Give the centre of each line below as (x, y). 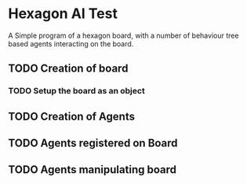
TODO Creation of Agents (72, 116)
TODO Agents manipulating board (92, 170)
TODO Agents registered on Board (93, 144)
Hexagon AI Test (63, 14)
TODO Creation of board (68, 69)
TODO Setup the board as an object (76, 91)
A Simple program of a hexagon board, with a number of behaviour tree (123, 35)
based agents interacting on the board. (71, 43)
